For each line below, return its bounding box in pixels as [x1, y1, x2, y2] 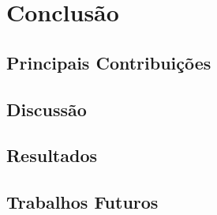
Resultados [6, 143, 97, 168]
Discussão [6, 96, 87, 121]
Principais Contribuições [6, 50, 211, 74]
